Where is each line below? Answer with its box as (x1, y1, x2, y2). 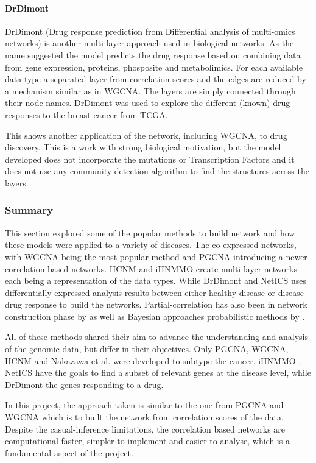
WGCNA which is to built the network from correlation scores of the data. (5, 411, 284, 423)
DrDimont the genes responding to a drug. (5, 378, 164, 391)
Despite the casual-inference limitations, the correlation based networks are (5, 422, 286, 435)
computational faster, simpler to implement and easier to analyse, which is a (5, 434, 290, 447)
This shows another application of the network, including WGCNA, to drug (5, 129, 287, 141)
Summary (5, 202, 54, 217)
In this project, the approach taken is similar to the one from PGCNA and (5, 398, 284, 411)
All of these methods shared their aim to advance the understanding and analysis (5, 330, 308, 343)
